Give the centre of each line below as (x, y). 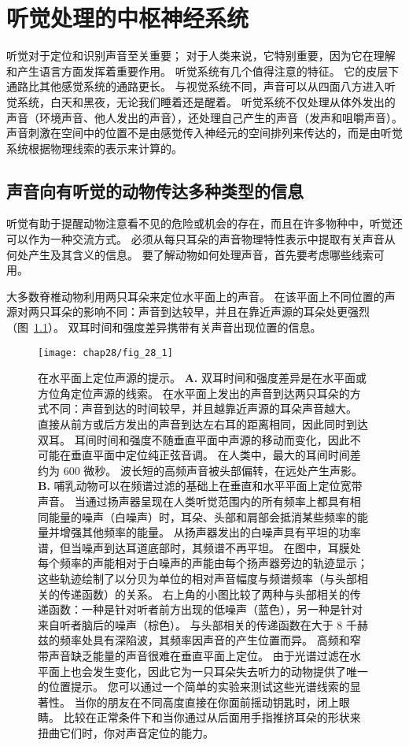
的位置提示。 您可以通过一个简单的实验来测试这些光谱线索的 (194, 687)
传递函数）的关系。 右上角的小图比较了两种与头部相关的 (204, 594)
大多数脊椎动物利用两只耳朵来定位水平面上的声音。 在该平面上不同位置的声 (201, 296)
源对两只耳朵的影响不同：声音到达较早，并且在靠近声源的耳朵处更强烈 (188, 312)
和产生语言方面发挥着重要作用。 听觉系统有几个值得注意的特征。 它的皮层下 (203, 71)
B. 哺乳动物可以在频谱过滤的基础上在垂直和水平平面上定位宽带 (200, 486)
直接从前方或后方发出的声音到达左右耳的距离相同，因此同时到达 (203, 424)
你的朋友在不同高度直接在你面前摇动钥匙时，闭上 (212, 701)
